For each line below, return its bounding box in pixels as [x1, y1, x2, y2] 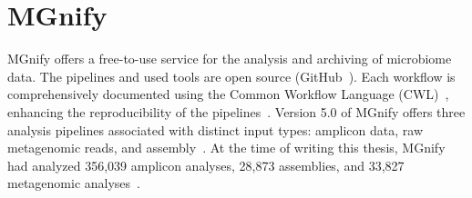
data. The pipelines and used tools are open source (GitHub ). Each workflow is [7, 66, 456, 85]
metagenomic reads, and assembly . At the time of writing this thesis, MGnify [7, 138, 446, 157]
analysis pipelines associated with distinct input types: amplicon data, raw [7, 120, 423, 139]
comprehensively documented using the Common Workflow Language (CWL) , [7, 84, 449, 104]
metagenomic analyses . [7, 173, 140, 193]
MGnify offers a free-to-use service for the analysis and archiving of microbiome [7, 49, 452, 68]
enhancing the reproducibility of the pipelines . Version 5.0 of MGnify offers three [7, 102, 466, 121]
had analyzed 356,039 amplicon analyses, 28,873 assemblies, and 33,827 [7, 155, 405, 174]
